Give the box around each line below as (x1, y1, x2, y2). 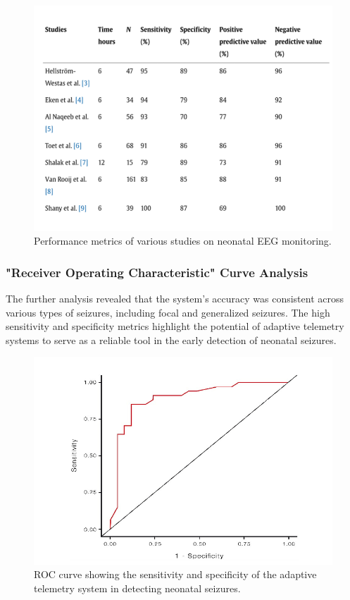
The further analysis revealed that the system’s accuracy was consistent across (6, 290, 344, 305)
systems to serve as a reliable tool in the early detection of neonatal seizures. (6, 332, 337, 347)
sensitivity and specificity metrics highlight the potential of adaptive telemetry (6, 319, 344, 333)
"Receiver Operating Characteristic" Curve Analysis (6, 263, 308, 281)
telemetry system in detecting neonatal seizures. (34, 580, 241, 595)
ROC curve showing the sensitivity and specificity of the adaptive (34, 567, 317, 582)
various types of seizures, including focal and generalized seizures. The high (6, 305, 330, 319)
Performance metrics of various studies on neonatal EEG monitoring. (34, 233, 332, 248)
